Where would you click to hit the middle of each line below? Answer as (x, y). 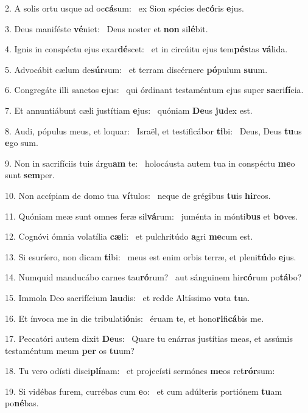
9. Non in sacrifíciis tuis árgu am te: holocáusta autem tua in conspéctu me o (150, 163)
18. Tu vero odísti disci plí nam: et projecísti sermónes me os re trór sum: (140, 371)
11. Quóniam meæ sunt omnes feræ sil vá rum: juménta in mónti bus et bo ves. (152, 216)
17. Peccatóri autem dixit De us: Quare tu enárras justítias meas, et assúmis (149, 338)
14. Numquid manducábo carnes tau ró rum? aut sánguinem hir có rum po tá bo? (153, 277)
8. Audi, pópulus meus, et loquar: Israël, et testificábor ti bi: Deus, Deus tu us (153, 130)
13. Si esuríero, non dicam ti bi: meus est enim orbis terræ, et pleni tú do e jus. (151, 256)
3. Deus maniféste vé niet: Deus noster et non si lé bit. (107, 28)
